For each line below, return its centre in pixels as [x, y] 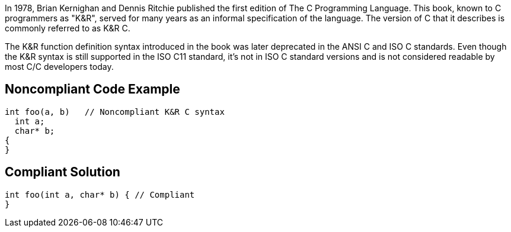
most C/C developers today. [59, 67]
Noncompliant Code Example [92, 89]
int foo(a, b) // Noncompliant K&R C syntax [115, 112]
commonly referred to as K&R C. [68, 28]
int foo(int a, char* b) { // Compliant [100, 194]
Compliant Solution [63, 172]
